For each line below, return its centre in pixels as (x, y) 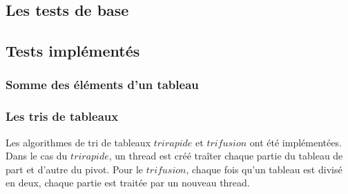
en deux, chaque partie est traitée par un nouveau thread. (128, 183)
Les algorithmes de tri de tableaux (78, 142)
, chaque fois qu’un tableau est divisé (264, 169)
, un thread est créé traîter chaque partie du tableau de (226, 156)
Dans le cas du (37, 156)
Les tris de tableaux (62, 116)
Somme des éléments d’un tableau (102, 85)
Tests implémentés (73, 51)
